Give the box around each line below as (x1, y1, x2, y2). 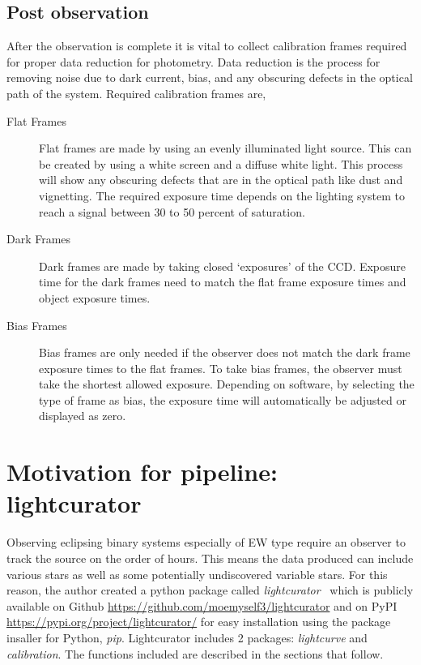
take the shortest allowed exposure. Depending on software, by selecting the (39, 375, 415, 393)
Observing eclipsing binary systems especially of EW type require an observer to (6, 534, 406, 551)
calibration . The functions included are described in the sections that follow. (6, 645, 384, 662)
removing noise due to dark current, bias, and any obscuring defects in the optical (6, 69, 413, 86)
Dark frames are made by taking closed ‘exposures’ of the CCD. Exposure (39, 257, 406, 274)
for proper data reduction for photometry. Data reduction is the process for (6, 53, 381, 70)
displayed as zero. (39, 407, 126, 424)
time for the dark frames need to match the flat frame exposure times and (39, 273, 406, 290)
